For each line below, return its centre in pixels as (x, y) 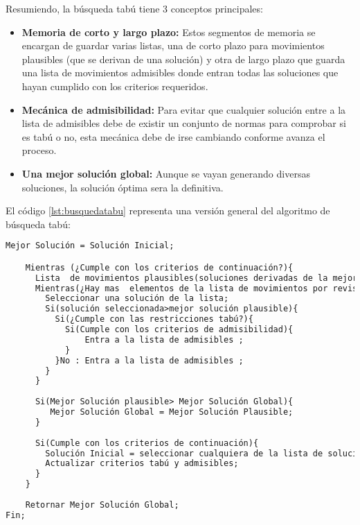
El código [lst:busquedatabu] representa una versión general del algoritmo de (168, 210)
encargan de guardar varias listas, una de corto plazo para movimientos (173, 45)
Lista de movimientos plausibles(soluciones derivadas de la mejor (196, 278)
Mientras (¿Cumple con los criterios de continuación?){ (159, 267)
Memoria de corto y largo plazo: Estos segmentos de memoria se (169, 32)
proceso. (39, 150)
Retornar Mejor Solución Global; (102, 505)
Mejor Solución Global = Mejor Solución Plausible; (172, 412)
